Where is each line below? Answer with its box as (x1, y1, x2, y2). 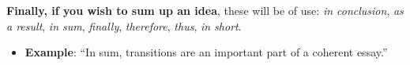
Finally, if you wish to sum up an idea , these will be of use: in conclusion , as (6, 2, 404, 18)
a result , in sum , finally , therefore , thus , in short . (6, 17, 242, 34)
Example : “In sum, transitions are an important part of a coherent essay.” (24, 44, 388, 60)
